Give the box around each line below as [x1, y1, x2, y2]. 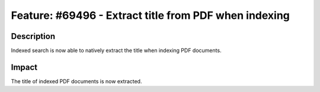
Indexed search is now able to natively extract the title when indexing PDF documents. [11, 47, 222, 54]
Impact [11, 62, 38, 72]
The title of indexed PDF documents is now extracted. [11, 77, 142, 85]
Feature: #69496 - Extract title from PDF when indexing [11, 9, 290, 22]
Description [11, 31, 56, 41]
